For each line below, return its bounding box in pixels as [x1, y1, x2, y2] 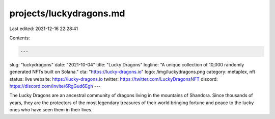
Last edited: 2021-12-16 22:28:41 [9, 26, 78, 32]
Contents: [9, 35, 30, 41]
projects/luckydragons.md [9, 8, 125, 19]
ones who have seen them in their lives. [9, 107, 93, 113]
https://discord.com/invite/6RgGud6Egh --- [9, 83, 101, 89]
